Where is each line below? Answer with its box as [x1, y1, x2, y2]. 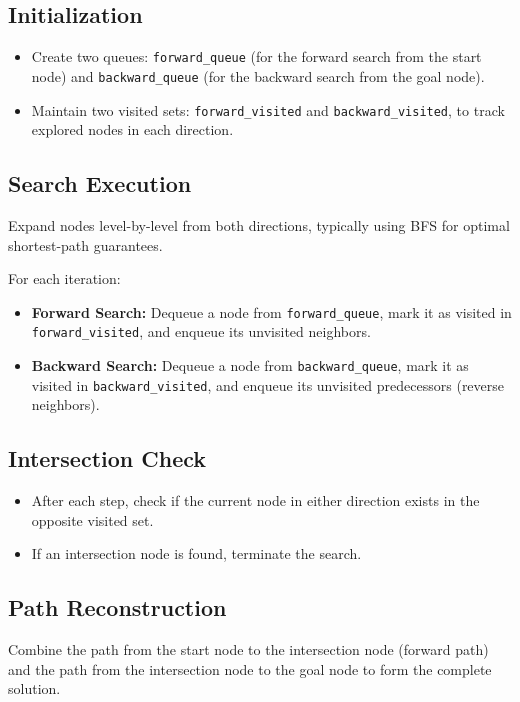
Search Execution [8, 168, 192, 199]
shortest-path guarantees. [8, 234, 163, 255]
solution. [8, 678, 61, 699]
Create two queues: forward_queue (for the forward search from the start [31, 46, 482, 67]
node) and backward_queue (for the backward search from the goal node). [31, 65, 485, 86]
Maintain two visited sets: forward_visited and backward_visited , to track [31, 99, 505, 120]
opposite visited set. [31, 509, 154, 530]
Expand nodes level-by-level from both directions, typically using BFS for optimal [8, 214, 510, 235]
